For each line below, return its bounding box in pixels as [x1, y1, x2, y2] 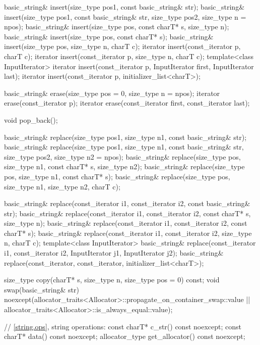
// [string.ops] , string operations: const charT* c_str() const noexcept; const [4, 321, 241, 331]
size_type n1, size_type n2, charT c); [4, 181, 120, 191]
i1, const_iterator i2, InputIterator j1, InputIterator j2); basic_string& [4, 248, 224, 258]
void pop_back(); [4, 114, 58, 125]
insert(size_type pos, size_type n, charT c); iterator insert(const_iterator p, [4, 41, 241, 52]
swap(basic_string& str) [4, 284, 79, 294]
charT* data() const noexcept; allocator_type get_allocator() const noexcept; [4, 331, 245, 341]
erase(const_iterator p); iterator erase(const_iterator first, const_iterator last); [4, 97, 250, 108]
